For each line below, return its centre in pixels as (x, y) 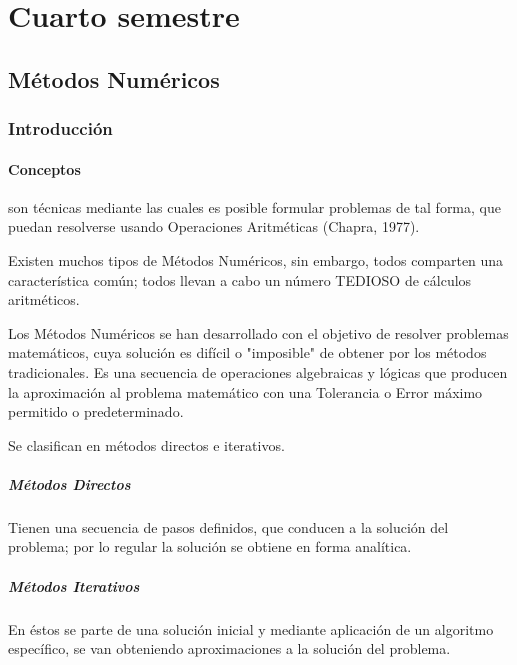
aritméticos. (44, 299)
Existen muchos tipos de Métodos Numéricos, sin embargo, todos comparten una (256, 259)
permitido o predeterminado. (96, 411)
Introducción (60, 128)
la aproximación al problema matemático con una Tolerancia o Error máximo (245, 391)
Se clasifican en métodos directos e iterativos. (146, 444)
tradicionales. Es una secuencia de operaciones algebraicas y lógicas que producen (258, 371)
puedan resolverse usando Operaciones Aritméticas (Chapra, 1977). (214, 226)
